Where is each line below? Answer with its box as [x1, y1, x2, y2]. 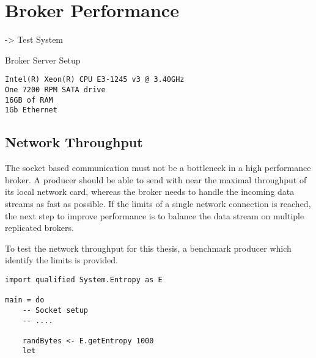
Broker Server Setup [5, 53, 81, 66]
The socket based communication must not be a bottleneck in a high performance [5, 161, 311, 174]
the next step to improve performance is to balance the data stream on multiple [5, 209, 304, 222]
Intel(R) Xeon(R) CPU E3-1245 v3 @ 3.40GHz [5, 75, 185, 84]
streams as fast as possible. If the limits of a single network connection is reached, [5, 197, 311, 210]
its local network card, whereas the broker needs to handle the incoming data [5, 185, 295, 198]
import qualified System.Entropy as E [5, 275, 163, 284]
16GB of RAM [5, 95, 53, 104]
